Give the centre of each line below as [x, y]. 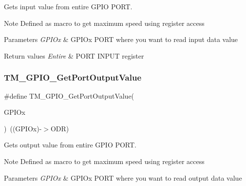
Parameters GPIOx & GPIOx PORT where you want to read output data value [123, 177]
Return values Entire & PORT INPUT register [74, 55]
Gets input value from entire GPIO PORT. [68, 6]
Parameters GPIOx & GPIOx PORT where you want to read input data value [121, 39]
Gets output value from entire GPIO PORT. [70, 145]
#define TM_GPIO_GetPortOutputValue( [69, 95]
